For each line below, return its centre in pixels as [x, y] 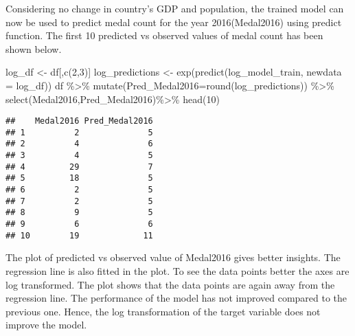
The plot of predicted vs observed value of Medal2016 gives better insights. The [173, 257]
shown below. [34, 48]
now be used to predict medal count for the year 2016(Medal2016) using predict [174, 22]
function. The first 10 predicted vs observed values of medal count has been [164, 35]
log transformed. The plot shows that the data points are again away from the [170, 284]
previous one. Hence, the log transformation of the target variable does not [163, 311]
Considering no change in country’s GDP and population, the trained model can [175, 8]
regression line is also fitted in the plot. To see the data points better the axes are [177, 270]
